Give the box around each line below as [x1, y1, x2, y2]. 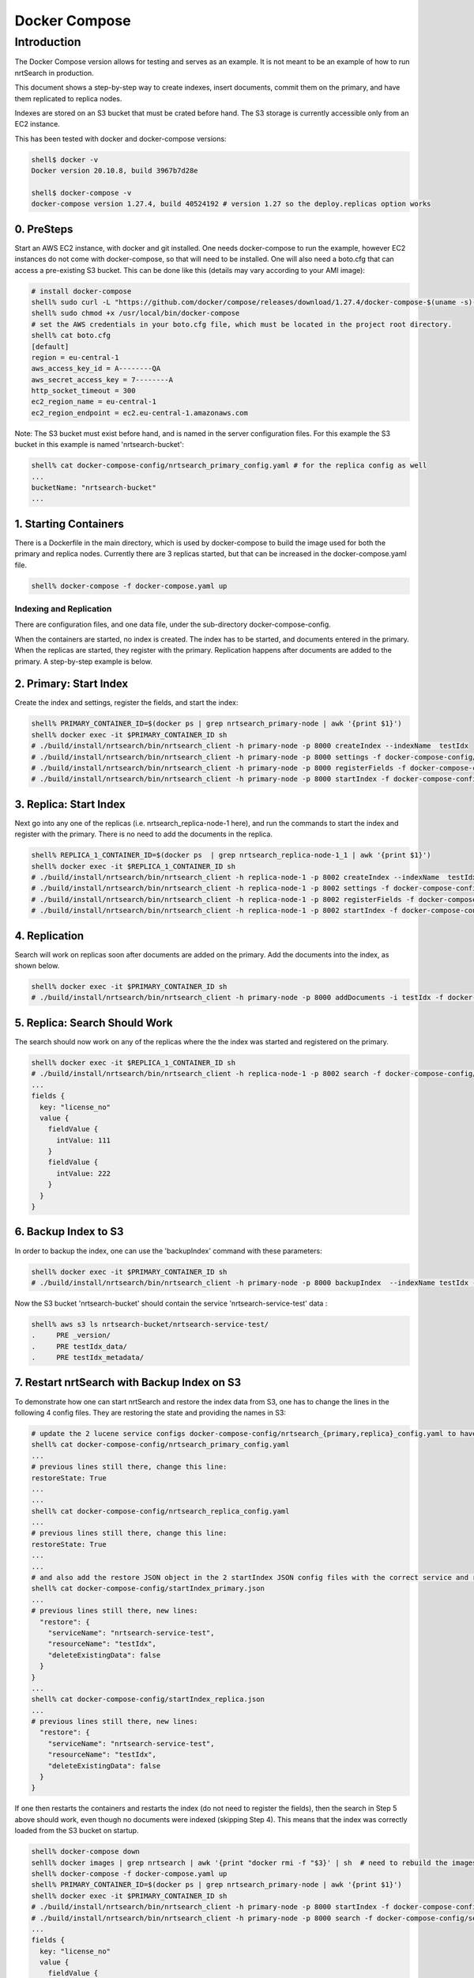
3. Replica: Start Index [14, 798, 126, 811]
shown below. [14, 961, 60, 971]
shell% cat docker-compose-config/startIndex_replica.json [31, 1695, 265, 1704]
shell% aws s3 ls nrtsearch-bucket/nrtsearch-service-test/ [31, 1320, 269, 1328]
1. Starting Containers [14, 517, 124, 530]
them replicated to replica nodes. [14, 93, 122, 103]
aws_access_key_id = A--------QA [31, 364, 161, 373]
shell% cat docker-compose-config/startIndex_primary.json [31, 1584, 265, 1593]
